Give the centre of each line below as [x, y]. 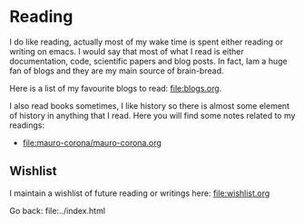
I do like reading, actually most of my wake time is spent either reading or [147, 42]
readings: [27, 125]
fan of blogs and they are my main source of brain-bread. [117, 71]
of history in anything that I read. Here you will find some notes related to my [152, 115]
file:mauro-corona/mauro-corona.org [92, 142]
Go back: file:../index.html [58, 210]
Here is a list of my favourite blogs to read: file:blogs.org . [116, 88]
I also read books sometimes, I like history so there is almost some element [150, 105]
